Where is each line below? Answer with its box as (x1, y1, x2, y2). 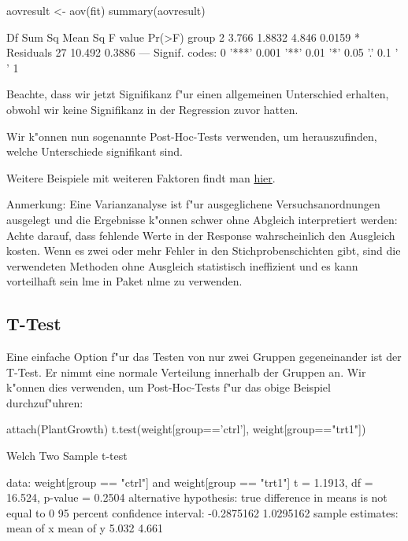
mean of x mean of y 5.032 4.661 (6, 520, 164, 536)
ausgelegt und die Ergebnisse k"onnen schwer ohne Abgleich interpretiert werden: (6, 211, 398, 227)
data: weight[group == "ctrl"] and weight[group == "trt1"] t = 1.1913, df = (6, 473, 373, 490)
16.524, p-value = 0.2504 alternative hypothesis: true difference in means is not (6, 489, 388, 506)
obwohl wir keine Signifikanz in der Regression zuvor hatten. (6, 101, 299, 117)
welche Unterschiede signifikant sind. (6, 143, 183, 160)
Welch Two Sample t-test (6, 447, 128, 464)
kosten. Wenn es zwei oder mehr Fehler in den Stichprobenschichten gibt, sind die (6, 242, 401, 259)
